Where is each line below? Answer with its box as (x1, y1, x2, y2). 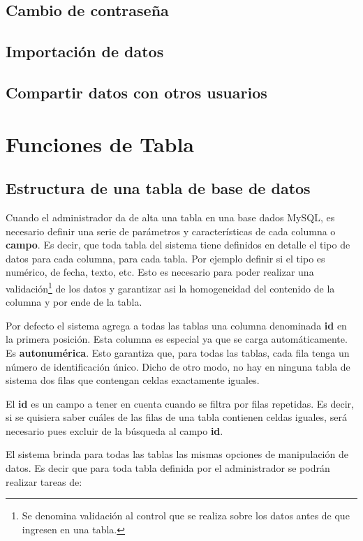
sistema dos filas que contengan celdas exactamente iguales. (6, 373, 260, 387)
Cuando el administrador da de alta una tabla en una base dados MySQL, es (6, 209, 335, 224)
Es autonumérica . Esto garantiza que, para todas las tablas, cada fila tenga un (6, 345, 350, 360)
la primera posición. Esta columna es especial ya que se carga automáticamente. (6, 332, 348, 346)
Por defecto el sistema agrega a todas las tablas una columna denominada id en (6, 318, 347, 332)
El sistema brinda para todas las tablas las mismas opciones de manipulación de (6, 447, 348, 461)
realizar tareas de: (6, 474, 82, 489)
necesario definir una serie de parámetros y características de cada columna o (6, 223, 336, 238)
